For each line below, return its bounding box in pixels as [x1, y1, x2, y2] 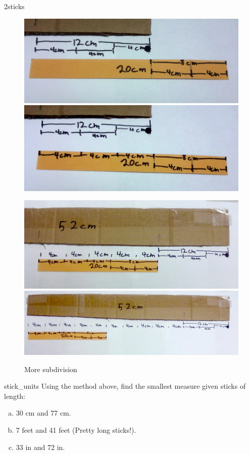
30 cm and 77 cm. [16, 407, 71, 418]
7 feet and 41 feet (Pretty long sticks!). [16, 424, 136, 435]
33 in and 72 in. [16, 441, 65, 452]
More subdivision [24, 364, 77, 374]
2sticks [4, 1, 25, 11]
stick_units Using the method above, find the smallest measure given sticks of [4, 381, 246, 391]
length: [4, 390, 26, 401]
